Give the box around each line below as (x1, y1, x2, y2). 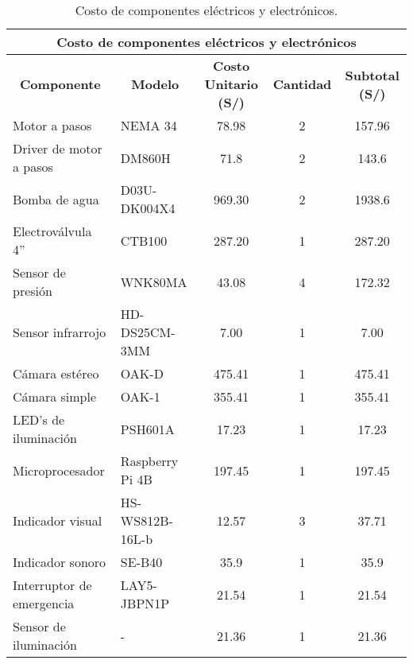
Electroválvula (13, 222, 92, 240)
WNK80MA (120, 272, 187, 291)
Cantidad (272, 75, 332, 93)
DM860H (120, 148, 171, 167)
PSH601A (120, 419, 175, 438)
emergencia (13, 594, 75, 612)
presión (13, 282, 52, 300)
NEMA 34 (120, 116, 177, 134)
